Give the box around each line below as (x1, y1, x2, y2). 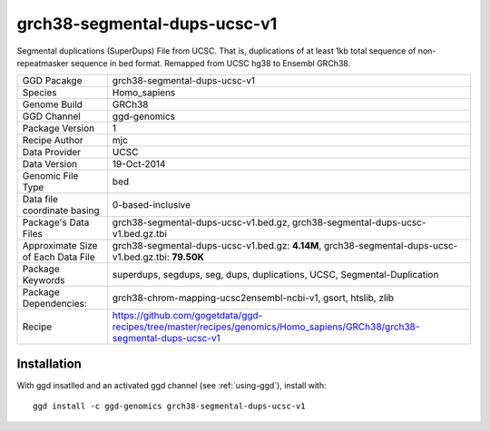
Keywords (22, 274, 65, 287)
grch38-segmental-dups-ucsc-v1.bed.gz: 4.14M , (112, 240, 322, 252)
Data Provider (22, 146, 82, 159)
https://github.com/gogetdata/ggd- (112, 309, 263, 322)
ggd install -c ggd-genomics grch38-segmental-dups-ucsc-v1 (33, 401, 306, 412)
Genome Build (22, 98, 83, 111)
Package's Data (22, 216, 90, 229)
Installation (16, 356, 82, 371)
